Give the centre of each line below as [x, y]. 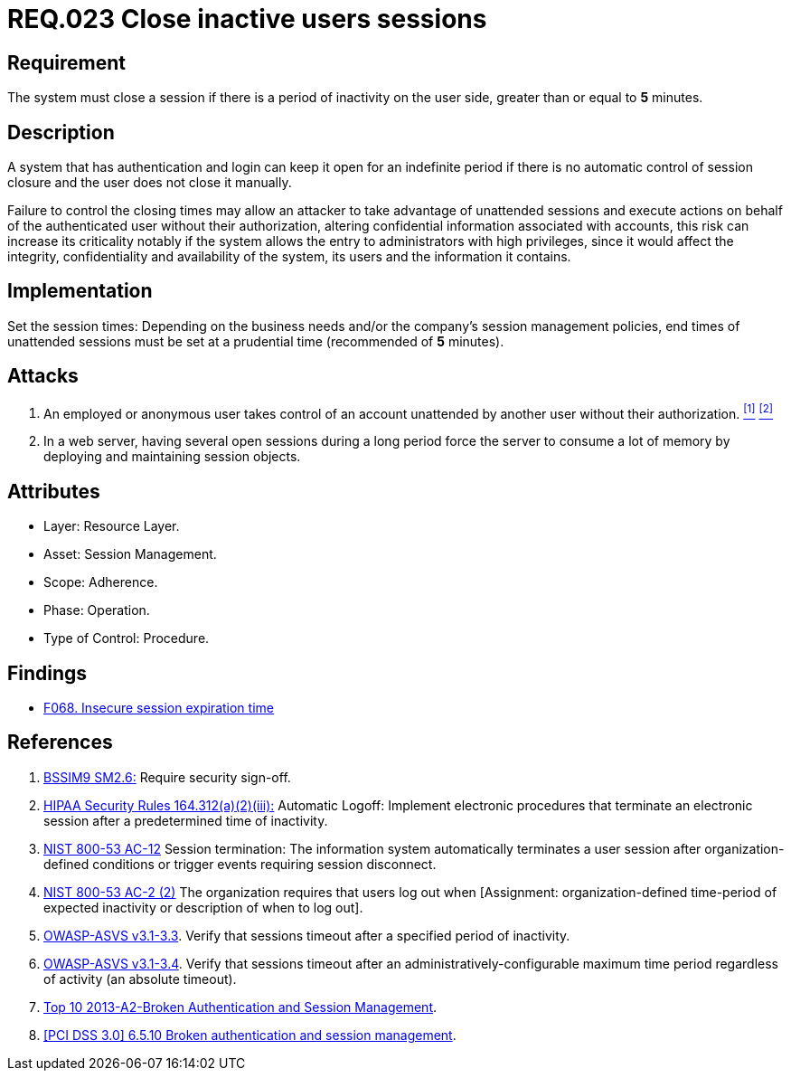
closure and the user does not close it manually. [150, 183]
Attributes [54, 491]
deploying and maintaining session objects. [172, 457]
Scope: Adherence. [101, 582]
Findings [47, 673]
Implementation [80, 291]
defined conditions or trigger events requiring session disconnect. [240, 864]
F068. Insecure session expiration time [159, 708]
